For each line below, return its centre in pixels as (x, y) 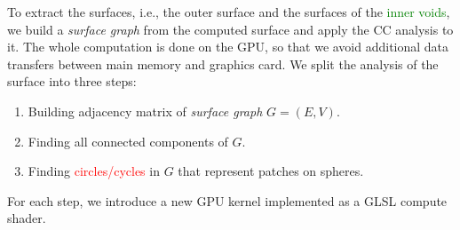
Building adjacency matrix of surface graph (145, 111)
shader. (27, 218)
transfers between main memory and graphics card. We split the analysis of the (223, 63)
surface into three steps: (72, 81)
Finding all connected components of (128, 141)
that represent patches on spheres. (271, 171)
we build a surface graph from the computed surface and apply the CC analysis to (230, 29)
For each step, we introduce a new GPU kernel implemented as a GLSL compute (227, 200)
